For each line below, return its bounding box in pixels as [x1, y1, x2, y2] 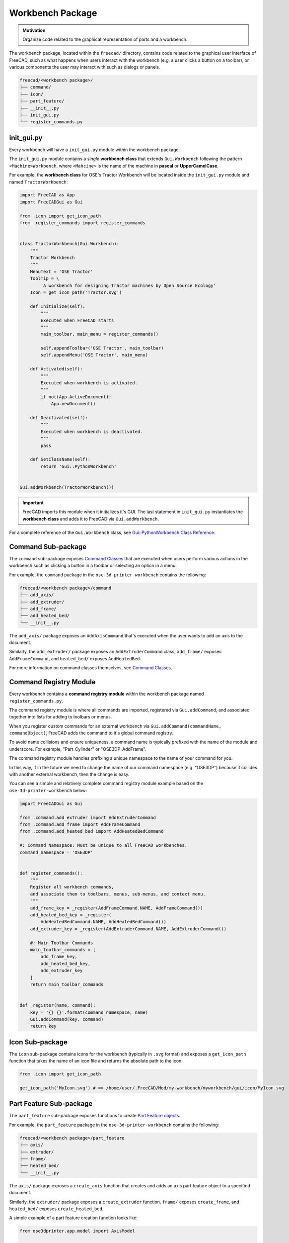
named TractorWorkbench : [9, 179, 68, 185]
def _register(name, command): [19, 1002, 96, 1008]
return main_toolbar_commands [30, 981, 104, 987]
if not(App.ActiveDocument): [40, 394, 112, 400]
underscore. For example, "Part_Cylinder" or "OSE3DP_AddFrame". [9, 746, 146, 752]
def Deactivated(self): [30, 415, 88, 420]
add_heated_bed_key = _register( [30, 912, 112, 918]
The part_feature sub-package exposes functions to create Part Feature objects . [9, 1113, 181, 1119]
